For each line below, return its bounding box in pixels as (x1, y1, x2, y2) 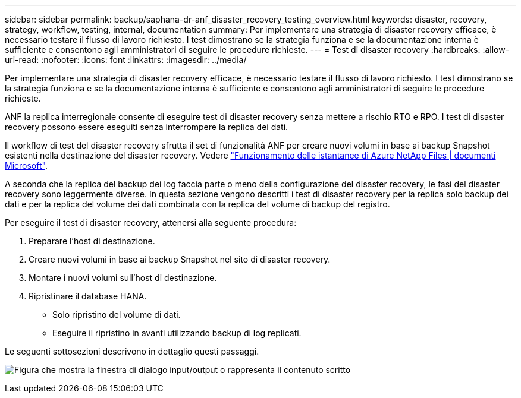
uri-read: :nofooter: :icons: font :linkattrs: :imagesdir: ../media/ (5, 55, 247, 65)
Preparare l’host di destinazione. (29, 236, 155, 246)
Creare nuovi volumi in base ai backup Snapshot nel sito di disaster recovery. (29, 254, 331, 264)
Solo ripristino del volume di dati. (52, 309, 181, 320)
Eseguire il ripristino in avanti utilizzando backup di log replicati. (52, 328, 302, 338)
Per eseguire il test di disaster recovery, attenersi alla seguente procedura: (5, 217, 297, 228)
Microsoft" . (5, 160, 48, 170)
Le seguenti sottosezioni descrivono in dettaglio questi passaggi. (5, 346, 259, 356)
